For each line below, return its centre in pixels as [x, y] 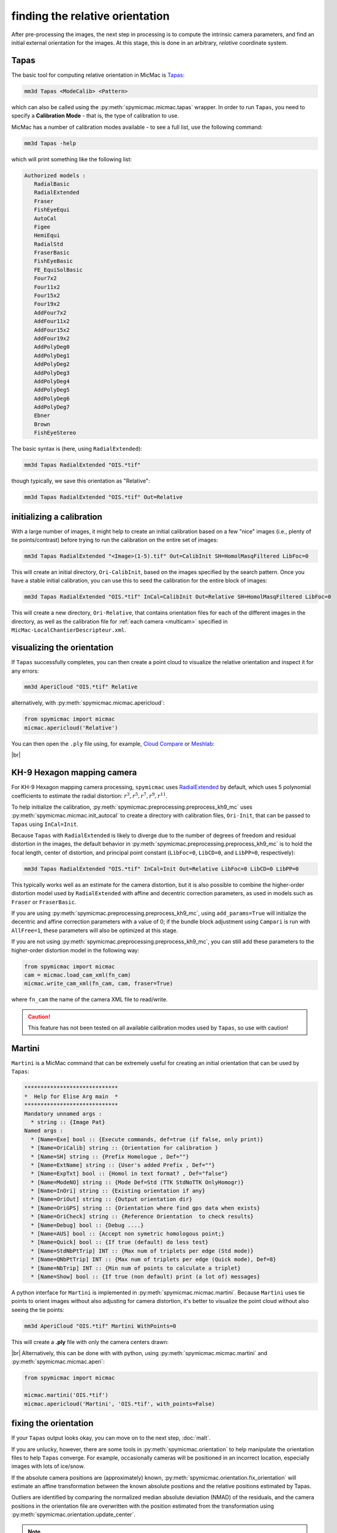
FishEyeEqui [52, 210]
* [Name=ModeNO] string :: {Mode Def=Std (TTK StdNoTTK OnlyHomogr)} [138, 1182]
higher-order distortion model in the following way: [75, 950]
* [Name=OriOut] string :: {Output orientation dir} [112, 1199]
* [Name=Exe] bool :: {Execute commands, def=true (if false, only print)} [147, 1139]
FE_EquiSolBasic [58, 270]
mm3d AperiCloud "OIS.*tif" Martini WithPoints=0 [100, 1326]
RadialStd [49, 244]
